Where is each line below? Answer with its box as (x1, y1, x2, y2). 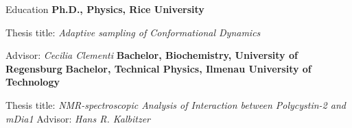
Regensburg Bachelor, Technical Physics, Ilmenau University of (5, 61, 312, 75)
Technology (5, 75, 60, 89)
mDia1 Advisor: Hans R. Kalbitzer (5, 111, 150, 125)
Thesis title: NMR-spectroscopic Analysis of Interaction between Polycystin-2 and (5, 97, 346, 112)
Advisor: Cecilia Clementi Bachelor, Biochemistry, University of (5, 48, 298, 62)
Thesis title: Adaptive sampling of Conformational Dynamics (5, 25, 261, 39)
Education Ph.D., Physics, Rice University (5, 2, 204, 16)
